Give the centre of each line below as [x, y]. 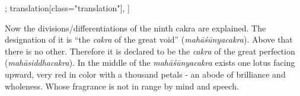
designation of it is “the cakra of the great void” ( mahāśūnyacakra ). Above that [149, 39]
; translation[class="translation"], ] [67, 8]
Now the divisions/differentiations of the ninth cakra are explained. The [135, 28]
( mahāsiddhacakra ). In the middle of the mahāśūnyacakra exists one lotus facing [150, 63]
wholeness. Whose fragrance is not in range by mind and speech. [122, 86]
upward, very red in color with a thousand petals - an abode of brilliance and [145, 74]
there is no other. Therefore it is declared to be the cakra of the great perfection [150, 51]
